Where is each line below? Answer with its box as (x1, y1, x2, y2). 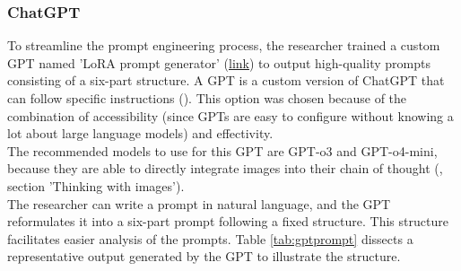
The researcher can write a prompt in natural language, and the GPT (7, 194, 391, 213)
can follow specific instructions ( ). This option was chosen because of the (7, 89, 407, 107)
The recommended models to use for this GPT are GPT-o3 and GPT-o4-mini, (7, 141, 438, 160)
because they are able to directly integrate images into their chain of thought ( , (7, 159, 443, 178)
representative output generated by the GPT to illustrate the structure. (7, 247, 401, 266)
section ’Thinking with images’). (7, 176, 185, 195)
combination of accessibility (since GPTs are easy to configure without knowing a (7, 106, 454, 125)
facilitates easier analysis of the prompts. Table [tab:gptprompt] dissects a (7, 229, 413, 248)
